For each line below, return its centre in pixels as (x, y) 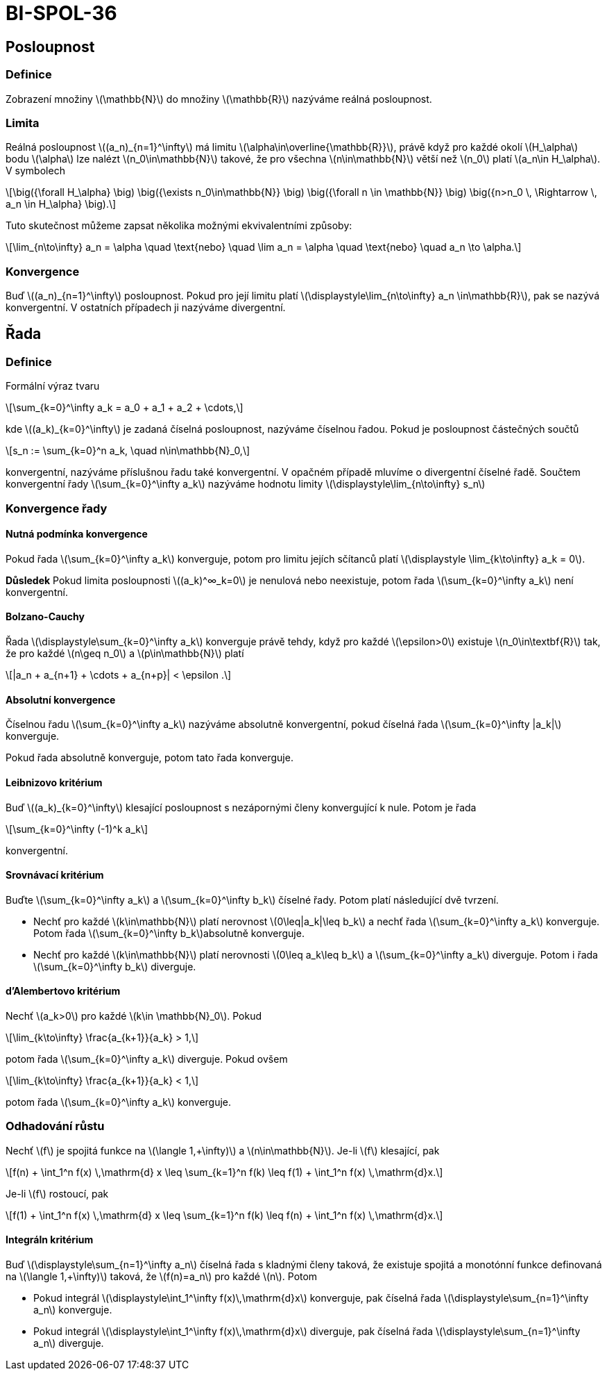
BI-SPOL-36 (61, 13)
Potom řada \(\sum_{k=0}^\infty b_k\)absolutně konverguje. (169, 933)
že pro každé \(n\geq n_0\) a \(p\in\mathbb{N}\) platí (125, 654)
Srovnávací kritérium (55, 875)
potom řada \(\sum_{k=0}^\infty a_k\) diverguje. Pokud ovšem (147, 1059)
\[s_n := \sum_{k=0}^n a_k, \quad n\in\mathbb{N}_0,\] (128, 451)
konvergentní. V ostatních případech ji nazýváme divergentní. (146, 308)
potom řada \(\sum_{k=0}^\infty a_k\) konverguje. (119, 1102)
